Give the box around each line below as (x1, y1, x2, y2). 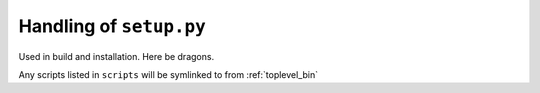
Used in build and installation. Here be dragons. (18, 50, 215, 62)
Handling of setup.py (18, 15, 206, 37)
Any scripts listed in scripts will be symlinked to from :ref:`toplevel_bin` (18, 68, 319, 80)
